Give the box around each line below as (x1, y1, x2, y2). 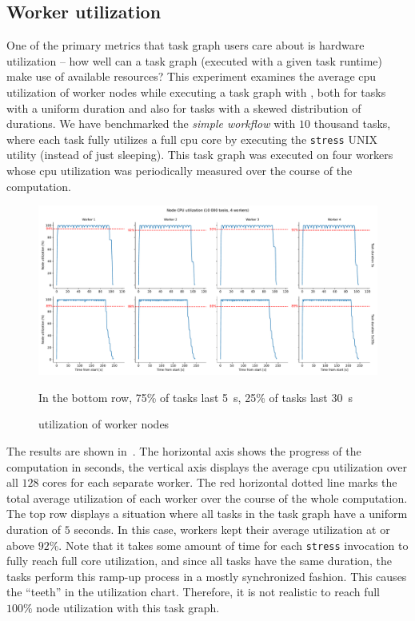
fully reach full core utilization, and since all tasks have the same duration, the (6, 552, 392, 569)
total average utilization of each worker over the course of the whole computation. (6, 489, 408, 506)
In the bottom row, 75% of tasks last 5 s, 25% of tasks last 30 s (38, 388, 353, 405)
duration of (6, 520, 62, 537)
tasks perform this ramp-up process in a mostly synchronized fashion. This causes (6, 567, 407, 584)
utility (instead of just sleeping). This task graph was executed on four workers (6, 146, 393, 163)
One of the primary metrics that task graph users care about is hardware (6, 37, 365, 54)
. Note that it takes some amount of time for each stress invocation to (58, 536, 409, 553)
